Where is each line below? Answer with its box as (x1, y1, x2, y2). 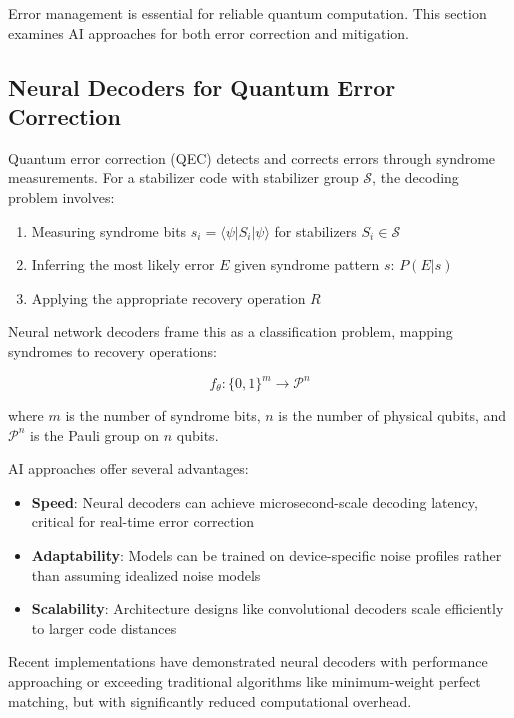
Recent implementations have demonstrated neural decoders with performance (8, 651, 488, 672)
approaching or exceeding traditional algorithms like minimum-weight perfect (8, 670, 481, 691)
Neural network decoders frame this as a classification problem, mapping (8, 321, 453, 342)
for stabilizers (274, 220, 357, 241)
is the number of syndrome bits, (65, 405, 261, 426)
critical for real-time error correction (31, 511, 255, 532)
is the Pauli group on (30, 424, 160, 445)
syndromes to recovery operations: (8, 340, 217, 361)
